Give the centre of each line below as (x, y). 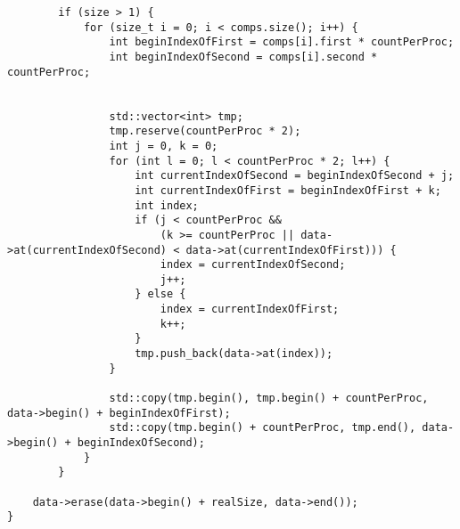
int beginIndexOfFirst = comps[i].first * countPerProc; (282, 42)
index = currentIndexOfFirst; (250, 309)
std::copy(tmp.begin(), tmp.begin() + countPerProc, (269, 399)
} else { (160, 294)
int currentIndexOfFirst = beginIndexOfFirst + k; (288, 190)
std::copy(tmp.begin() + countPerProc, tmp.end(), (263, 428)
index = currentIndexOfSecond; (253, 265)
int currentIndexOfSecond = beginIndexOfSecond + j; (295, 176)
